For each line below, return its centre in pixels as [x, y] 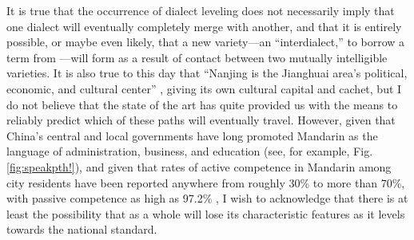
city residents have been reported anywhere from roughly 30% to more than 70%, [206, 182]
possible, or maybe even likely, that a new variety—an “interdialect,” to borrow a [206, 42]
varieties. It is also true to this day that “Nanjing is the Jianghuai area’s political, [207, 73]
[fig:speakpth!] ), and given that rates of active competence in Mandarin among [199, 166]
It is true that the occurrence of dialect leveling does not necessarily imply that [201, 10]
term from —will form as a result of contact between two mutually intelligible [197, 57]
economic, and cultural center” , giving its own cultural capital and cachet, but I [204, 88]
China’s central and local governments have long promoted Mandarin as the [192, 135]
